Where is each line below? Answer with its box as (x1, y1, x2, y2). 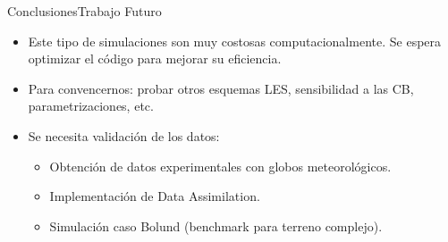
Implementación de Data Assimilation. (49, 187, 260, 205)
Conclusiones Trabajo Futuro (7, 2, 162, 20)
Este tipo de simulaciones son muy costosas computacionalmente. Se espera (28, 31, 442, 50)
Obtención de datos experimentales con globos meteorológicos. (49, 156, 392, 175)
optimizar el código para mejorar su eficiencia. (28, 49, 282, 68)
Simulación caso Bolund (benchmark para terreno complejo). (49, 216, 383, 235)
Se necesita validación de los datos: (28, 126, 220, 145)
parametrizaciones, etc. (28, 96, 154, 115)
